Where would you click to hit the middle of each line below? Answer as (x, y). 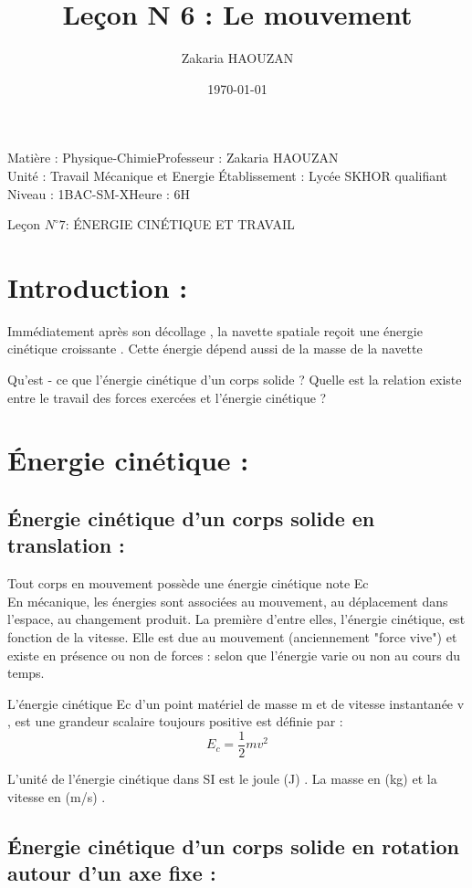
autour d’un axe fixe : (112, 872)
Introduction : (98, 286)
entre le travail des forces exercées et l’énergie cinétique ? (167, 397)
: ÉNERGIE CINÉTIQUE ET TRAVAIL (180, 224)
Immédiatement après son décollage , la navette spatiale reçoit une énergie (215, 330)
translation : (66, 545)
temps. (26, 673)
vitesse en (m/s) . (57, 796)
